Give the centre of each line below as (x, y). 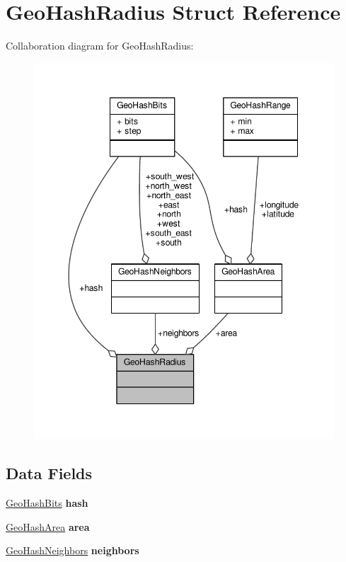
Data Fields (49, 473)
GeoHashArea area (48, 526)
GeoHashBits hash (47, 503)
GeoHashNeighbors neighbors (73, 550)
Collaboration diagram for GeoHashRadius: (100, 46)
